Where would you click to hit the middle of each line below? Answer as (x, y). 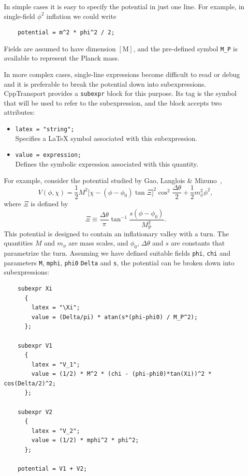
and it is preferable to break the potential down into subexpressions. (105, 84)
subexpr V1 (35, 345)
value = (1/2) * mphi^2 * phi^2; (85, 440)
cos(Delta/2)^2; (30, 383)
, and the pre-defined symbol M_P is (185, 48)
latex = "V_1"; (56, 364)
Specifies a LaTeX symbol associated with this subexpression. (106, 138)
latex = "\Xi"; (56, 308)
